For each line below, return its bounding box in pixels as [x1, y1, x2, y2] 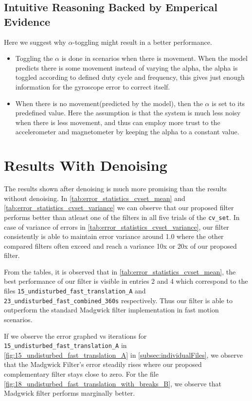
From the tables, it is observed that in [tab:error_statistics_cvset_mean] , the [4, 266, 236, 276]
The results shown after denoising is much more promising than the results [4, 183, 227, 194]
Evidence [4, 14, 51, 29]
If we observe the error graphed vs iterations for [4, 330, 147, 341]
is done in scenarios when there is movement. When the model [61, 53, 248, 63]
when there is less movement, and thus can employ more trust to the [15, 117, 220, 127]
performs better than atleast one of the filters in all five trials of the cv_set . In [4, 212, 240, 222]
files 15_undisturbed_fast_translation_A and [4, 286, 146, 296]
